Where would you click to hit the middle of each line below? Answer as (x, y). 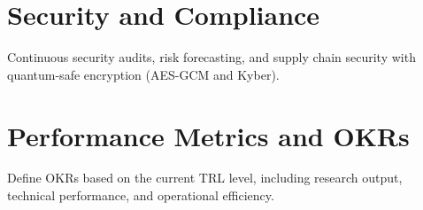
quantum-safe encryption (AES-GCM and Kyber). (143, 74)
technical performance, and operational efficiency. (141, 195)
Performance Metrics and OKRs (208, 135)
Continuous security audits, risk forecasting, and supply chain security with (211, 57)
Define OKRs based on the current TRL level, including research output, (205, 178)
